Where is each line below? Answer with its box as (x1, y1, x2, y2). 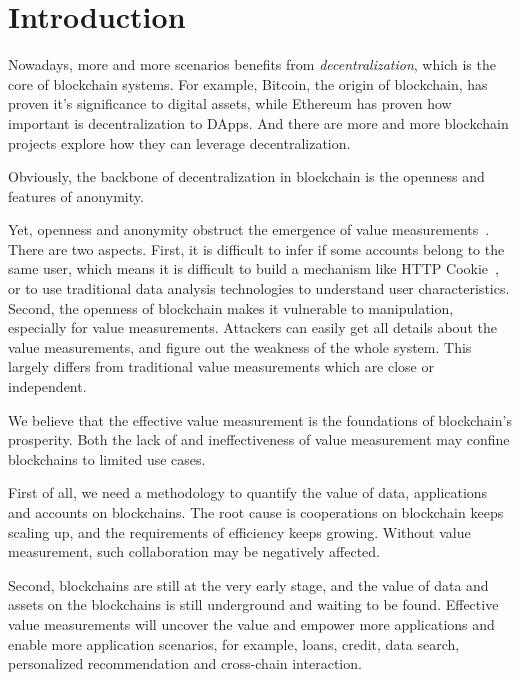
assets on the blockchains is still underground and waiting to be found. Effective (8, 594, 499, 615)
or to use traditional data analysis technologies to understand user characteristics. (8, 278, 510, 299)
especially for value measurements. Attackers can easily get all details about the (8, 317, 497, 338)
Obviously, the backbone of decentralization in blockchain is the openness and (8, 166, 485, 187)
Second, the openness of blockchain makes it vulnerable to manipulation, (8, 297, 454, 318)
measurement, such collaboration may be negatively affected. (8, 541, 380, 562)
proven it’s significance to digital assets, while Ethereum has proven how (8, 93, 452, 114)
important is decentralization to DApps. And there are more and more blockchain (8, 112, 509, 133)
